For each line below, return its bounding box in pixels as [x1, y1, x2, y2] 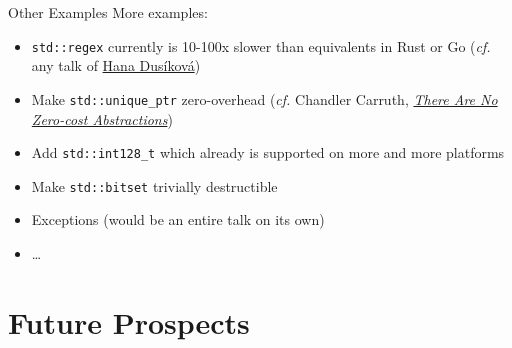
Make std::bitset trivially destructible [31, 175, 278, 196]
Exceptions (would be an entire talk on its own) [31, 209, 325, 230]
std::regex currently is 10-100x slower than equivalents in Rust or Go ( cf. [31, 35, 491, 56]
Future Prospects [8, 301, 250, 342]
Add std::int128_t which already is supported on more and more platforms [31, 142, 505, 163]
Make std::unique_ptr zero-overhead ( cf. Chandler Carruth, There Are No [31, 88, 498, 109]
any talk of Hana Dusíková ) [31, 55, 201, 76]
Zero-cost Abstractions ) [31, 108, 173, 129]
